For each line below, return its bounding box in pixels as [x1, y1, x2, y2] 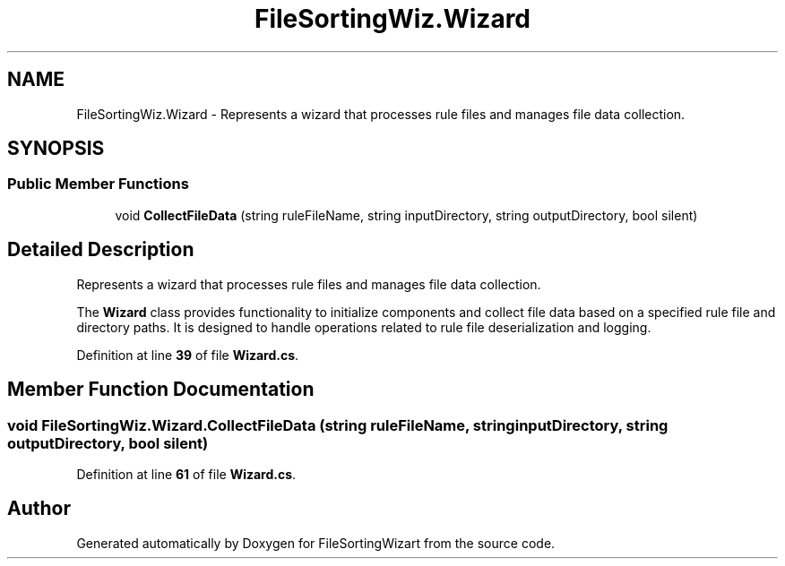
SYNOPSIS [7, 137, 105, 160]
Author [7, 497, 71, 520]
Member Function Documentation [7, 378, 315, 401]
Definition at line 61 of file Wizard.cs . [76, 466, 297, 482]
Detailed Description [7, 238, 194, 262]
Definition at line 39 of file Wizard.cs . [76, 347, 299, 363]
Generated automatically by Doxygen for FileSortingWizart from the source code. [76, 535, 556, 551]
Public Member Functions [7, 175, 189, 193]
